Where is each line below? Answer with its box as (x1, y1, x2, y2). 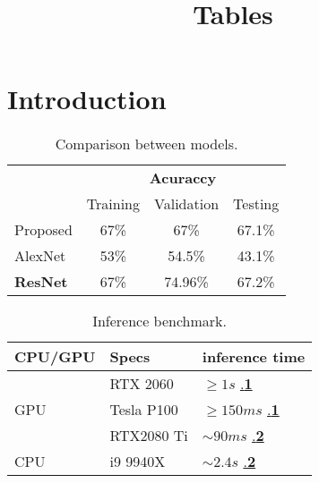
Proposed (14, 219, 73, 241)
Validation (154, 193, 220, 215)
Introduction (7, 80, 167, 117)
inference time (202, 346, 306, 368)
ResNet (14, 271, 68, 292)
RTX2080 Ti (109, 425, 188, 446)
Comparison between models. (55, 133, 238, 155)
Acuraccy (149, 167, 217, 189)
